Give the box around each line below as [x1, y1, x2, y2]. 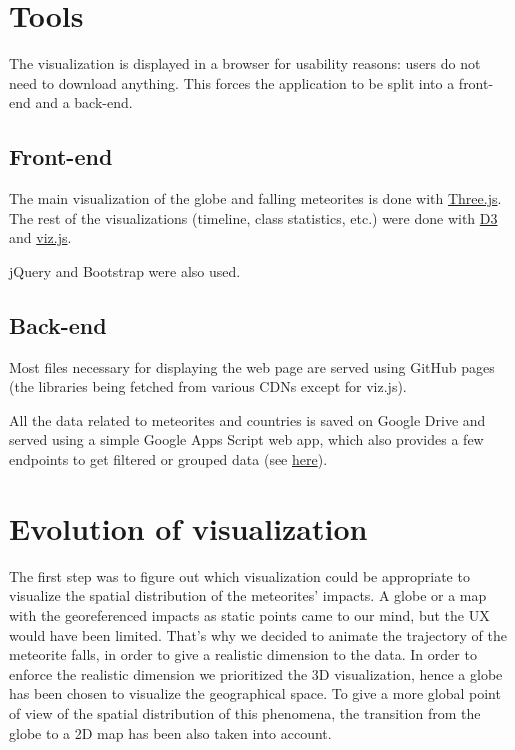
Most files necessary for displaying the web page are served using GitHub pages [9, 356, 495, 377]
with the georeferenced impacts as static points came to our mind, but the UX [9, 604, 490, 625]
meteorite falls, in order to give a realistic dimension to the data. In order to [9, 644, 477, 665]
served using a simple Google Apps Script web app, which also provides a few [9, 429, 484, 450]
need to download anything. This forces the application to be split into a [9, 72, 455, 93]
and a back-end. [35, 92, 133, 113]
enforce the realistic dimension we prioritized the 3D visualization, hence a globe [9, 663, 503, 684]
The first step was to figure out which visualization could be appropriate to [9, 565, 470, 586]
